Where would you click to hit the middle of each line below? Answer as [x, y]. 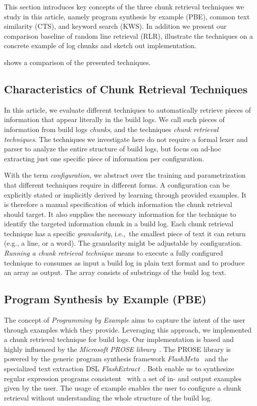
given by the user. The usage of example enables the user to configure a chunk [123, 388]
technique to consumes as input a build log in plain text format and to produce [125, 262]
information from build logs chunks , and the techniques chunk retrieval [111, 129]
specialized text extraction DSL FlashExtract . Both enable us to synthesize [119, 369]
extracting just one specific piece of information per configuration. [104, 158]
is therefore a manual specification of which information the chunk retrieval [118, 204]
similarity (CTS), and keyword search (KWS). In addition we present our [115, 26]
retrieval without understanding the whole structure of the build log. [108, 397]
